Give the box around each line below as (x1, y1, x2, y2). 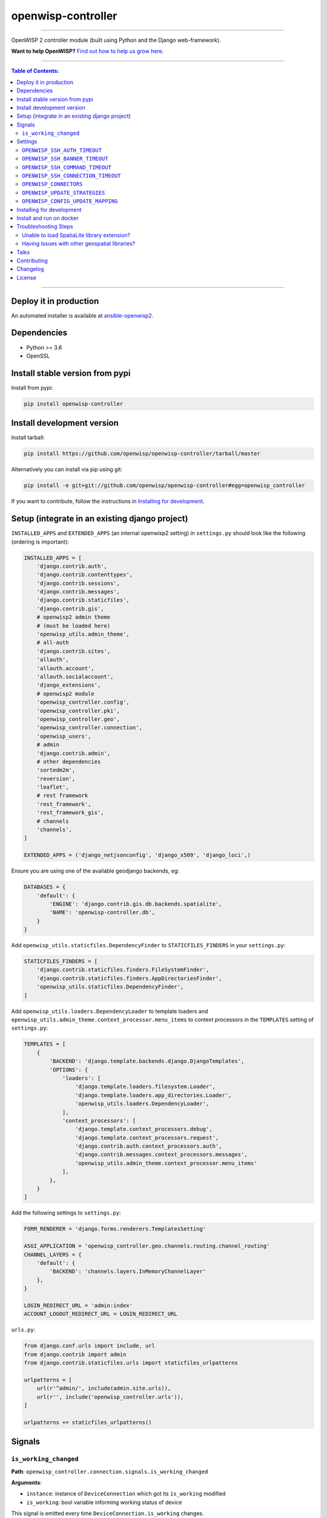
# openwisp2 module (36, 690, 95, 697)
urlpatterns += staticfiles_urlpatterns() (24, 1418, 152, 1426)
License (16, 274, 36, 281)
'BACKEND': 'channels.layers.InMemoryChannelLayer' (49, 1268, 206, 1275)
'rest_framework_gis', (36, 809, 104, 816)
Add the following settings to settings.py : (11, 1209, 121, 1217)
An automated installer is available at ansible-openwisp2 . (11, 311, 154, 319)
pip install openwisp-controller (24, 400, 124, 407)
